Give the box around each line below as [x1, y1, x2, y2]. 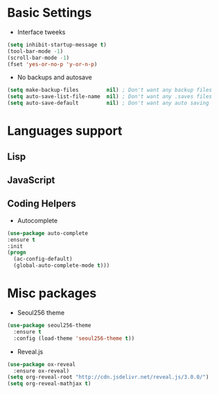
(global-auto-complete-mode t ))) [13, 262, 110, 269]
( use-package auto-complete [7, 229, 89, 237]
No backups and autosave [17, 73, 92, 81]
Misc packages [7, 286, 97, 302]
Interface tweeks [17, 28, 66, 36]
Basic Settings [7, 5, 92, 21]
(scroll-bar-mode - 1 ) [7, 54, 70, 61]
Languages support [7, 123, 123, 139]
